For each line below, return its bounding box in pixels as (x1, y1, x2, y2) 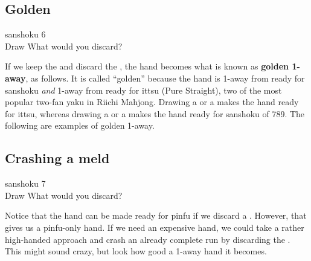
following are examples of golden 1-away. (5, 119, 155, 132)
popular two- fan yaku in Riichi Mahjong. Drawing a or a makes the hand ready (5, 95, 299, 108)
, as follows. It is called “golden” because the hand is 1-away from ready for (25, 71, 305, 84)
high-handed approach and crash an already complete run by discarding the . (5, 233, 290, 245)
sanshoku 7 (5, 177, 46, 190)
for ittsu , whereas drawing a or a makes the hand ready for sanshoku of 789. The (5, 107, 305, 120)
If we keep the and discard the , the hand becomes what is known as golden (5, 60, 289, 72)
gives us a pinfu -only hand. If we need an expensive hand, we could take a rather (5, 221, 304, 233)
